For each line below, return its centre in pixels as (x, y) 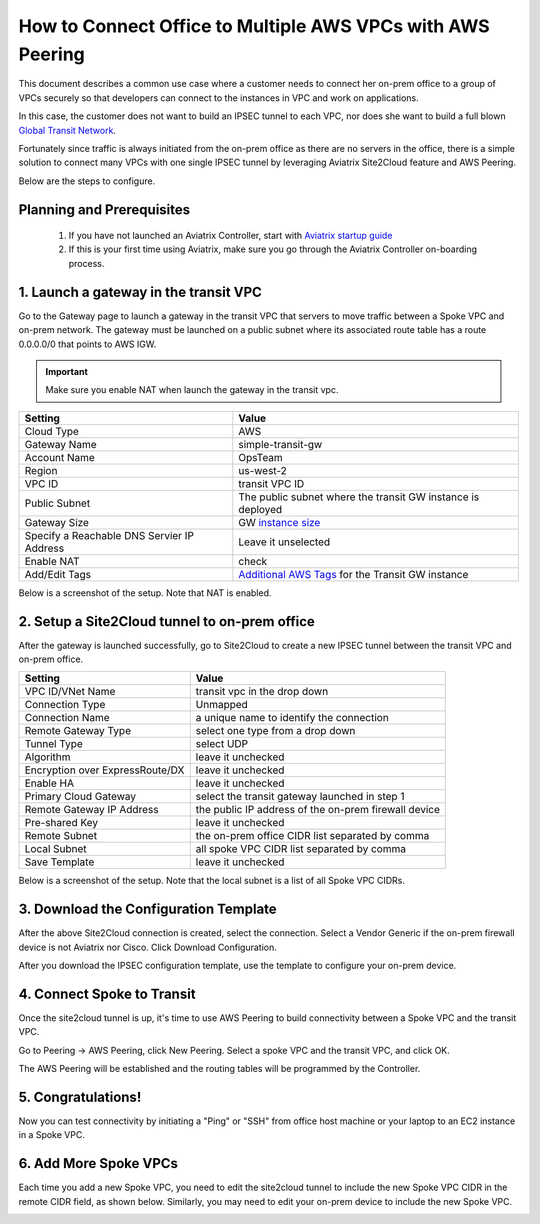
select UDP (222, 744)
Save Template (59, 862)
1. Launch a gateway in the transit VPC (140, 291)
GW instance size (279, 522)
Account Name (59, 457)
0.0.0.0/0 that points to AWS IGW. (87, 344)
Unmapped (222, 705)
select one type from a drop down (275, 731)
